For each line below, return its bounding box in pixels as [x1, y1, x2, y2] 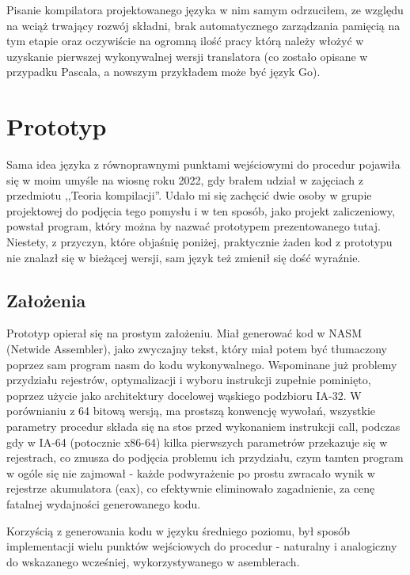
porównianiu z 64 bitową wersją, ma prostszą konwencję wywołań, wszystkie [6, 402, 375, 419]
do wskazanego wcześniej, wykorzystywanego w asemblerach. [6, 553, 300, 569]
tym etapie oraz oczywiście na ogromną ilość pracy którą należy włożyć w [6, 32, 364, 49]
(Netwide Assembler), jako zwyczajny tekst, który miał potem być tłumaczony [6, 341, 387, 357]
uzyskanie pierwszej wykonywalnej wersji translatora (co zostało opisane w [6, 48, 368, 64]
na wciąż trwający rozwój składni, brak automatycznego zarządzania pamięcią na [6, 17, 401, 33]
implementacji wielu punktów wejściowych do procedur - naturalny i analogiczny [6, 538, 397, 554]
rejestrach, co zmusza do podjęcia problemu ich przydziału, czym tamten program [6, 449, 404, 466]
